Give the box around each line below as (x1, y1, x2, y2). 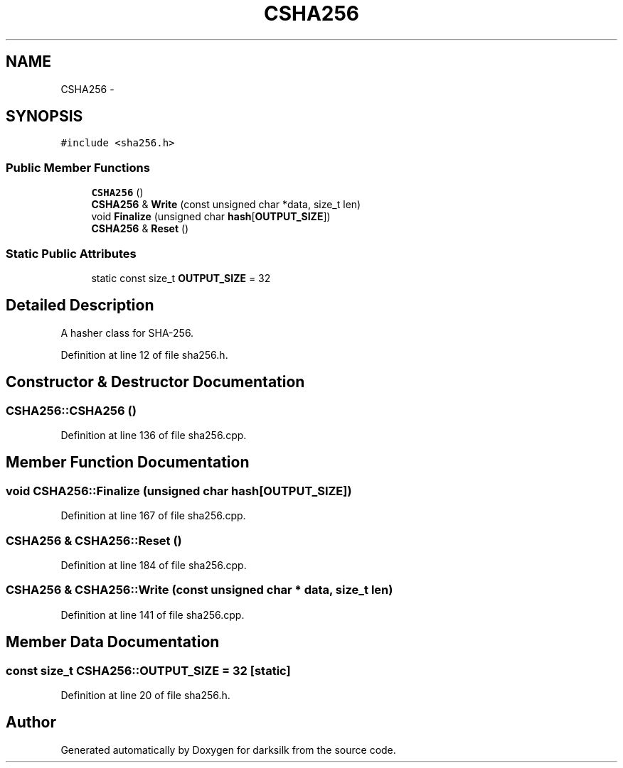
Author (6, 713, 56, 732)
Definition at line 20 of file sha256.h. (60, 688, 230, 701)
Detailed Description (6, 296, 154, 315)
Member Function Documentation (6, 453, 250, 472)
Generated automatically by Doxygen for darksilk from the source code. (60, 743, 396, 756)
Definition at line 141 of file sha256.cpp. (60, 608, 245, 621)
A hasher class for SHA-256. (60, 326, 194, 339)
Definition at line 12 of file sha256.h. (60, 348, 228, 361)
